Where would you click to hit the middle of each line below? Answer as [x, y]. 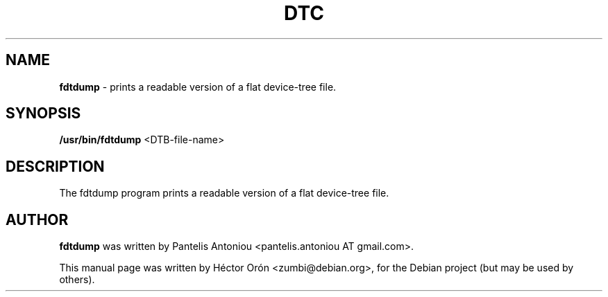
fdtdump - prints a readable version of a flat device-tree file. [198, 87]
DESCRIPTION [55, 166]
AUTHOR [37, 219]
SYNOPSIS [43, 114]
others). [77, 280]
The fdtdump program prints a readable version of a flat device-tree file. [224, 193]
